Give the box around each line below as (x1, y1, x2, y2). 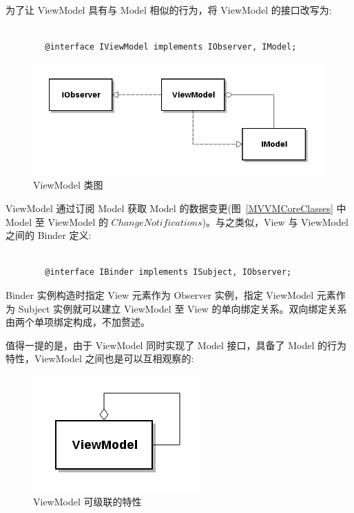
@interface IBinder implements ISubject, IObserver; (45, 267, 292, 278)
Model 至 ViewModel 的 (6, 214, 108, 229)
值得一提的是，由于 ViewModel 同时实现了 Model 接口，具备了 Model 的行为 (6, 337, 347, 352)
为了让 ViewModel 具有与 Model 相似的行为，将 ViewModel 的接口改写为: (6, 3, 332, 17)
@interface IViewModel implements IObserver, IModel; (45, 42, 297, 52)
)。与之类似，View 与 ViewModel (202, 214, 348, 229)
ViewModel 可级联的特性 (33, 494, 142, 508)
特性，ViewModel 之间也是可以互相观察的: (6, 351, 194, 366)
